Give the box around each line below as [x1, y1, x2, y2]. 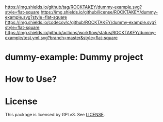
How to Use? [5, 74, 57, 85]
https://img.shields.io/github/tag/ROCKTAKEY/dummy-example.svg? [5, 4, 142, 10]
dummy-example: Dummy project [5, 52, 143, 63]
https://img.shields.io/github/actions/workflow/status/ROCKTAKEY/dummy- [5, 30, 157, 35]
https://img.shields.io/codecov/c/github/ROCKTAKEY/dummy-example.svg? [5, 19, 157, 25]
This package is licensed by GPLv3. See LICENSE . [5, 112, 105, 118]
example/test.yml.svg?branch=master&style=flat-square [5, 35, 118, 41]
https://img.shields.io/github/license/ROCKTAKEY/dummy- [40, 9, 158, 15]
